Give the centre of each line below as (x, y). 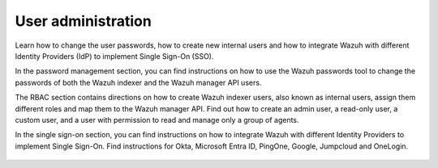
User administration (83, 21)
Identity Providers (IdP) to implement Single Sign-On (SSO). (114, 56)
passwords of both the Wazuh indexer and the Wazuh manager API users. (138, 82)
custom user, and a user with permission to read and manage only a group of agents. (157, 120)
